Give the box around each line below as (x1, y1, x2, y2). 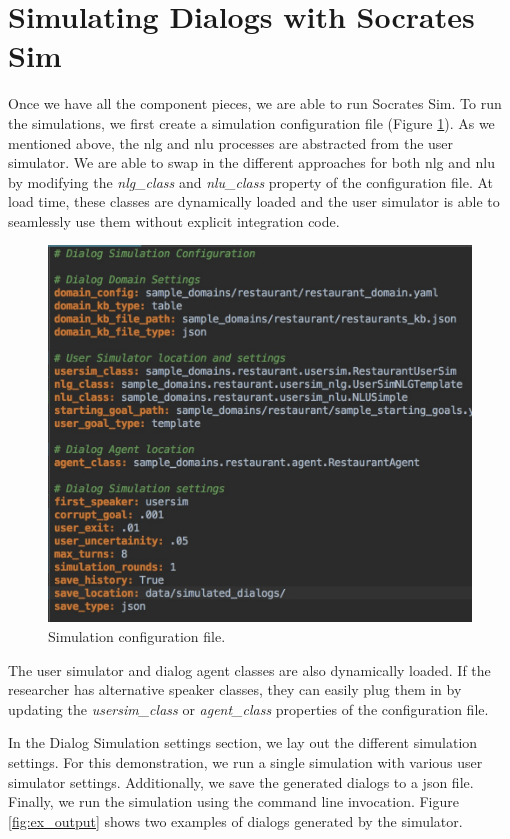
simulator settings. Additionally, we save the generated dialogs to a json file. (8, 771, 474, 792)
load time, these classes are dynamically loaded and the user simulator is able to (8, 191, 500, 212)
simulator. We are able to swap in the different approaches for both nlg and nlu (8, 152, 495, 173)
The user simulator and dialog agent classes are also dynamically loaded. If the (8, 659, 491, 680)
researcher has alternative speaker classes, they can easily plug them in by (8, 679, 462, 700)
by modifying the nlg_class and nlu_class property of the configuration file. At (8, 171, 493, 192)
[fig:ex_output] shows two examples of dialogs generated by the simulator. (8, 810, 463, 831)
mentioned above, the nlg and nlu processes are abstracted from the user (8, 132, 454, 153)
